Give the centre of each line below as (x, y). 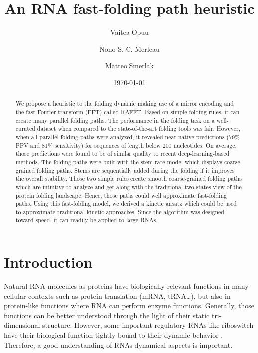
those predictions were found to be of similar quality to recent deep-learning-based (123, 154)
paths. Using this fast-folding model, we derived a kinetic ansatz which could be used (126, 203)
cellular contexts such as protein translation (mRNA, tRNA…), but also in (117, 295)
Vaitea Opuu (129, 32)
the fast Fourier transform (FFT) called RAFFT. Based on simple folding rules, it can (128, 112)
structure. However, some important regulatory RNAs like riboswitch (148, 325)
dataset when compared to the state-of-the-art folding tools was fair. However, (139, 129)
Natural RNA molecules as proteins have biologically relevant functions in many (126, 286)
